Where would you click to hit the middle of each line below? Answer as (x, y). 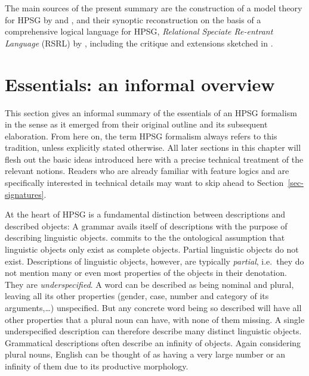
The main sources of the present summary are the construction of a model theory (154, 8)
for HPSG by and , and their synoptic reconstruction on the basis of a (133, 19)
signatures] (24, 194)
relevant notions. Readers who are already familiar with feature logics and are (147, 171)
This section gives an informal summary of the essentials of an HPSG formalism (151, 112)
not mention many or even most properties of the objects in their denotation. (146, 273)
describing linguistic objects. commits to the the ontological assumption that (145, 237)
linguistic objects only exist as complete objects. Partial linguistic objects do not (152, 249)
